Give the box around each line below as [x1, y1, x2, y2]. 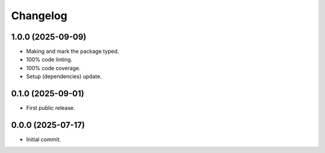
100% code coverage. [26, 64, 81, 71]
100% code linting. [26, 56, 73, 63]
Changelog [11, 9, 67, 22]
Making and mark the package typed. [26, 48, 120, 55]
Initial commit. [26, 136, 61, 143]
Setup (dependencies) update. [26, 73, 102, 80]
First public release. [26, 104, 75, 112]
